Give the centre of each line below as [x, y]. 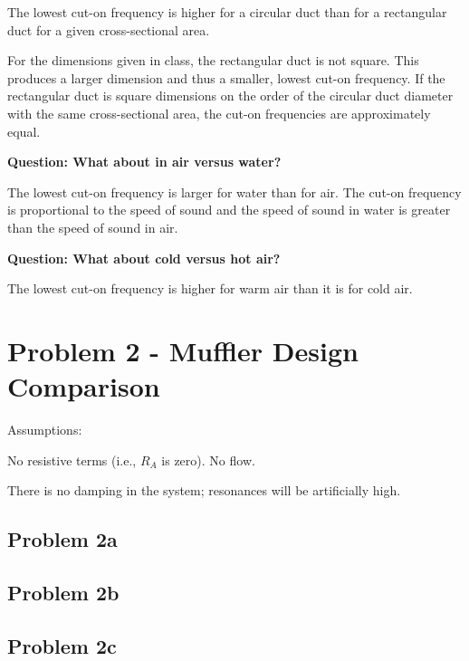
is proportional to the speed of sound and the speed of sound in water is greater [229, 210]
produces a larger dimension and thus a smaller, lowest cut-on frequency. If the [226, 77]
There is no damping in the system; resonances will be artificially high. [204, 490]
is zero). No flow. [208, 460]
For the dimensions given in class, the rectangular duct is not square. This [213, 60]
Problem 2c [62, 645]
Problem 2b [63, 592]
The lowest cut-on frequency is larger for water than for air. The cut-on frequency [234, 192]
